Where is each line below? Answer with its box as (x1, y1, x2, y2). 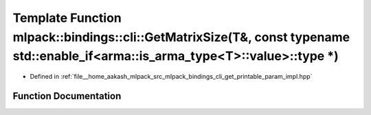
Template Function (12, 10, 122, 25)
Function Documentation (12, 90, 122, 102)
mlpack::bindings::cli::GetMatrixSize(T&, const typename (12, 29, 350, 44)
